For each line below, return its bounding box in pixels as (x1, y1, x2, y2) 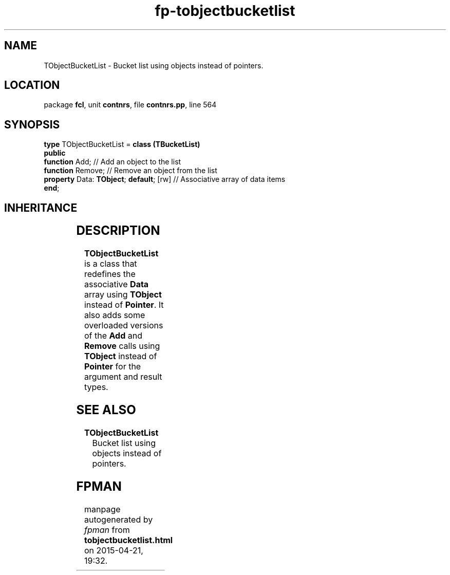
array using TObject (84, 289, 162, 300)
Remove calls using (84, 341, 160, 351)
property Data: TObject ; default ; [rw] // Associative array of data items (44, 175, 286, 184)
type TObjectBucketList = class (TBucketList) (44, 140, 200, 149)
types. (84, 382, 108, 393)
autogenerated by (84, 514, 153, 525)
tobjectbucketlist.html (84, 534, 173, 545)
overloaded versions (84, 320, 163, 331)
